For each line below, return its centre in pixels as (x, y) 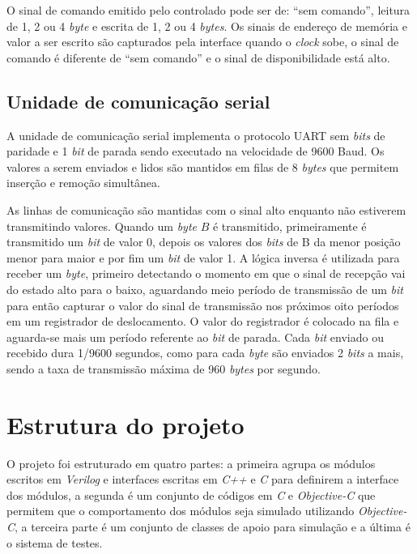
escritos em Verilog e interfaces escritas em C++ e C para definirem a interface (203, 479)
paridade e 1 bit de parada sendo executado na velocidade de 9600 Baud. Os (196, 151)
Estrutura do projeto (126, 424)
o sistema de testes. (55, 542)
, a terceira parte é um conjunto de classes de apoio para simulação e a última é (213, 526)
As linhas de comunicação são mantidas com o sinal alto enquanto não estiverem (206, 209)
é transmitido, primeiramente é (289, 226)
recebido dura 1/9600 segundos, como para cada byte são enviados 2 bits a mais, (205, 353)
